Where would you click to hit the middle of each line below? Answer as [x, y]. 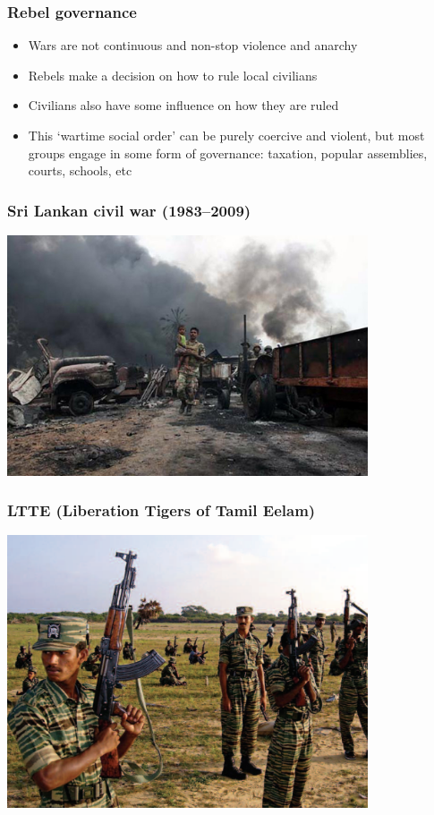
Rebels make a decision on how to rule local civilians [173, 75]
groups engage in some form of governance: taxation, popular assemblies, [228, 153]
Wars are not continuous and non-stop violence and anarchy [193, 45]
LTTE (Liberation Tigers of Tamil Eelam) [162, 510]
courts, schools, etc [80, 170]
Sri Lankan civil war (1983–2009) [129, 210]
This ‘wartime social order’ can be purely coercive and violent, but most [226, 135]
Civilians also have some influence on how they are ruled [183, 105]
